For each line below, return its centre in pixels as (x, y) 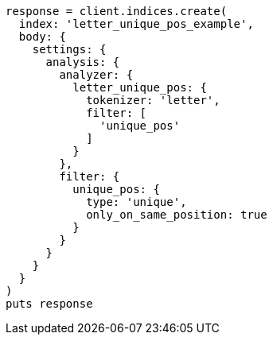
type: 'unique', (136, 202)
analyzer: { (96, 75)
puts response (49, 304)
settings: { (69, 49)
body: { (42, 37)
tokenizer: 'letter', (153, 100)
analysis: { (83, 62)
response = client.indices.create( (117, 11)
